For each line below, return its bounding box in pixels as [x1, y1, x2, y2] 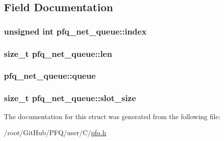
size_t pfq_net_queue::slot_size [4, 92, 136, 104]
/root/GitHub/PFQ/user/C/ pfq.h [4, 127, 107, 138]
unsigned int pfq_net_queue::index [4, 25, 147, 37]
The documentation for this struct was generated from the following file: [4, 111, 221, 121]
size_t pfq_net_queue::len [4, 47, 112, 59]
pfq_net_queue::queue [4, 70, 96, 82]
